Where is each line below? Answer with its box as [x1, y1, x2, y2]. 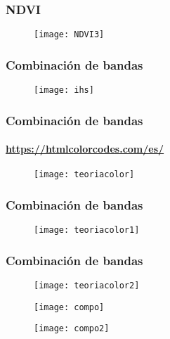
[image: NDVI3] [34, 30, 105, 40]
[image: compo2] [34, 324, 110, 334]
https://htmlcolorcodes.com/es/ [6, 141, 164, 156]
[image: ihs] [34, 85, 94, 96]
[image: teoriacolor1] [34, 225, 140, 236]
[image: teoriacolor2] [34, 281, 140, 291]
